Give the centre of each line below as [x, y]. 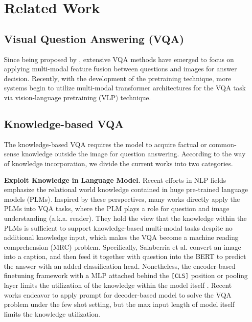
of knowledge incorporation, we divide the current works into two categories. [118, 163]
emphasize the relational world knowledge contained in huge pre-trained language [126, 189]
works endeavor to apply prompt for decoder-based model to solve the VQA [118, 294]
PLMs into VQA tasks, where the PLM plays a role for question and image [117, 208]
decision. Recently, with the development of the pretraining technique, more [118, 78]
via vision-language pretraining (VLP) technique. [78, 97]
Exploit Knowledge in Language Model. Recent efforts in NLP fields [115, 180]
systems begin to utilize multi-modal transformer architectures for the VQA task [125, 88]
